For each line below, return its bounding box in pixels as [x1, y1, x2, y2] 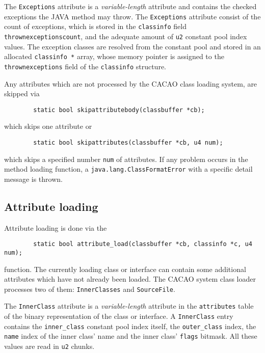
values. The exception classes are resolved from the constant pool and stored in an [4, 41, 261, 51]
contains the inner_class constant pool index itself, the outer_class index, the [4, 320, 256, 331]
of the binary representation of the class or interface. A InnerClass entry [4, 311, 233, 321]
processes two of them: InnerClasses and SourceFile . [4, 283, 175, 294]
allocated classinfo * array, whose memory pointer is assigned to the [4, 51, 224, 62]
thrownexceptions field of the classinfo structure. [4, 61, 166, 71]
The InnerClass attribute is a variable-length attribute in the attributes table [4, 301, 254, 311]
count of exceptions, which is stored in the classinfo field [4, 21, 187, 32]
